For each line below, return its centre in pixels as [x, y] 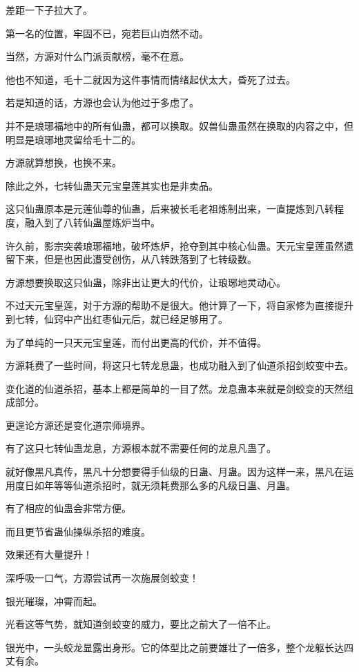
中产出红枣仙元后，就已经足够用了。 [145, 318]
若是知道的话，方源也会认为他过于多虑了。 [102, 102]
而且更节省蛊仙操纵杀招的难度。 [78, 531]
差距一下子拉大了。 [49, 10]
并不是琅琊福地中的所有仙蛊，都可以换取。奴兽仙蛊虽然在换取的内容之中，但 [179, 125]
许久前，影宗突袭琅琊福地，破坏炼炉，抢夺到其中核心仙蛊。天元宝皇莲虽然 [175, 245]
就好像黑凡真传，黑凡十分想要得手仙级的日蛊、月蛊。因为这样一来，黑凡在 [175, 472]
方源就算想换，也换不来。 [64, 162]
